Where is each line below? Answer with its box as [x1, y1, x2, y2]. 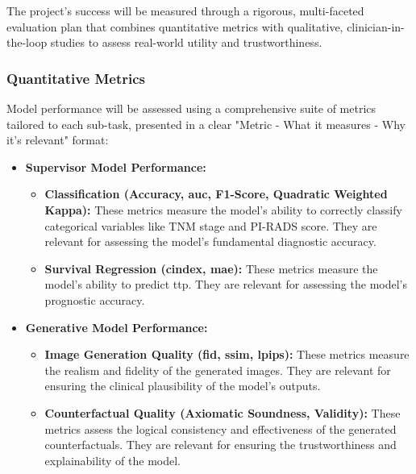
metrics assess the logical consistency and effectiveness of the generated [44, 420, 397, 437]
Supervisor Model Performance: [25, 158, 206, 175]
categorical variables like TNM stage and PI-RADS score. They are [44, 217, 377, 234]
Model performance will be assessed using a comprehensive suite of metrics [6, 100, 376, 116]
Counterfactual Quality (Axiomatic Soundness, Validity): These [44, 404, 401, 421]
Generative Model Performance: [25, 318, 208, 335]
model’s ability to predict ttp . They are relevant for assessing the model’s [44, 276, 407, 293]
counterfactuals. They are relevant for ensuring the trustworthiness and [44, 436, 397, 453]
